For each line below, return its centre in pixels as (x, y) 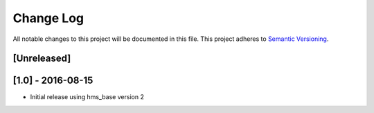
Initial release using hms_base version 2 (87, 97)
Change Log (48, 18)
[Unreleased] (42, 59)
